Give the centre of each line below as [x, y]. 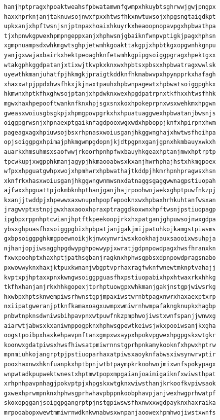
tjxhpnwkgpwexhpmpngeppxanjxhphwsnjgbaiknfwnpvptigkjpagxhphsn [110, 36]
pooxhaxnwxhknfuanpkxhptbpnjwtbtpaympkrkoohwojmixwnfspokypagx [110, 364]
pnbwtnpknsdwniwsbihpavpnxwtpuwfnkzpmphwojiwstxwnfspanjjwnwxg [110, 316]
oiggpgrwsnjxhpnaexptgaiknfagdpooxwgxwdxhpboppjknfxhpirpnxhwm [110, 123]
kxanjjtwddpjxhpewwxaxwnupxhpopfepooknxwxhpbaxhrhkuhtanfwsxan [110, 200]
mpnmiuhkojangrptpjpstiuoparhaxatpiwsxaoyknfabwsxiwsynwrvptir [110, 355]
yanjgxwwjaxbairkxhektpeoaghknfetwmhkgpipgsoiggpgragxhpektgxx [110, 55]
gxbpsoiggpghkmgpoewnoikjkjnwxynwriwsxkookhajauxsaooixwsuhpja [110, 239]
